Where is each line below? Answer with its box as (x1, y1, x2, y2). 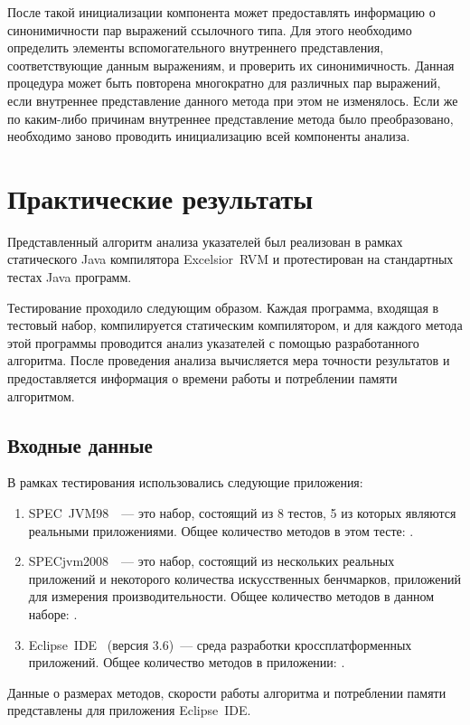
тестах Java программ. (7, 268, 132, 287)
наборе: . (28, 604, 78, 623)
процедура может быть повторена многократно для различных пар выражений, (7, 73, 441, 92)
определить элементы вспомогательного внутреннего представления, (7, 38, 384, 57)
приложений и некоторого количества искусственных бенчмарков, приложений (28, 569, 462, 588)
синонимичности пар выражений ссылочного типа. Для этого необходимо (7, 20, 412, 39)
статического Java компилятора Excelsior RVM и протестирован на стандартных (7, 250, 454, 268)
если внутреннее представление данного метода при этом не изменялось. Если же (7, 90, 458, 109)
